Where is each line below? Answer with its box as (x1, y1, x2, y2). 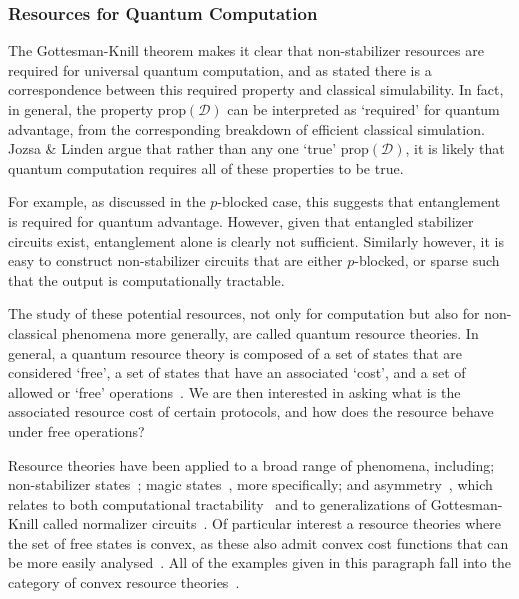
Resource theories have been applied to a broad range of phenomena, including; (8, 454, 495, 475)
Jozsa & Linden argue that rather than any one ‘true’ (8, 138, 337, 159)
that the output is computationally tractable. (8, 269, 285, 290)
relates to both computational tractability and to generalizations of (8, 493, 426, 514)
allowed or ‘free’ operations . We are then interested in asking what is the (8, 381, 461, 402)
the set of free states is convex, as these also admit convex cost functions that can (8, 532, 509, 553)
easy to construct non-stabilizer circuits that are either (8, 250, 343, 271)
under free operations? (8, 420, 145, 441)
